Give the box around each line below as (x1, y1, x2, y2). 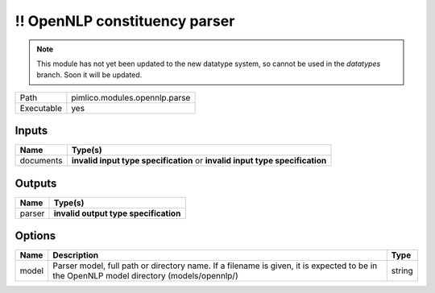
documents (19, 155, 64, 167)
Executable (19, 102, 62, 113)
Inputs (14, 124, 48, 138)
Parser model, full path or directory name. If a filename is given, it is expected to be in (52, 260, 378, 271)
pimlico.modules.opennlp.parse (71, 92, 191, 103)
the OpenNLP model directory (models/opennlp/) (52, 270, 238, 282)
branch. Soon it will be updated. (36, 70, 143, 80)
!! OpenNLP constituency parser (14, 12, 235, 30)
